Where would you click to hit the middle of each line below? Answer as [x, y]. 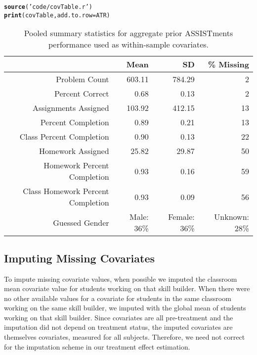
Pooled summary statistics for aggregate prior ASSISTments [128, 33]
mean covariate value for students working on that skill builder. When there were [127, 288]
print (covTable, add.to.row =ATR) [57, 15]
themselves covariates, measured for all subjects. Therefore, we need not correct [125, 337]
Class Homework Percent [66, 191]
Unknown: [232, 217]
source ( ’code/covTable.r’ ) [48, 7]
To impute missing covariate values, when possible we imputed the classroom [121, 279]
